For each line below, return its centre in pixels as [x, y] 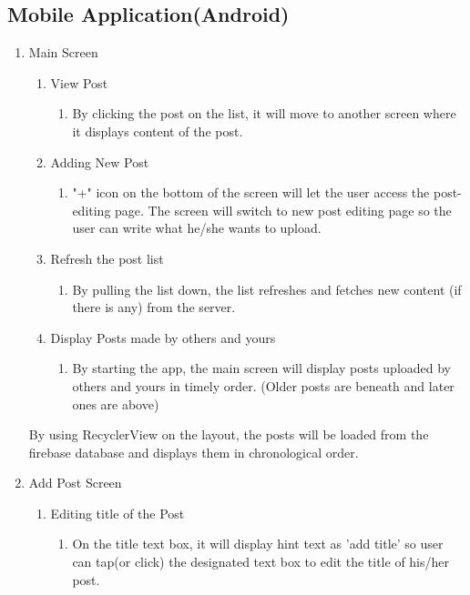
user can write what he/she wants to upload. [197, 228]
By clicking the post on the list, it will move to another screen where [264, 113]
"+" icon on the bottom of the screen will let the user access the [251, 192]
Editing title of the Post [117, 513]
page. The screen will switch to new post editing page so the [283, 210]
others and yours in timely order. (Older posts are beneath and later [263, 385]
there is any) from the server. [154, 307]
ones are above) [116, 403]
